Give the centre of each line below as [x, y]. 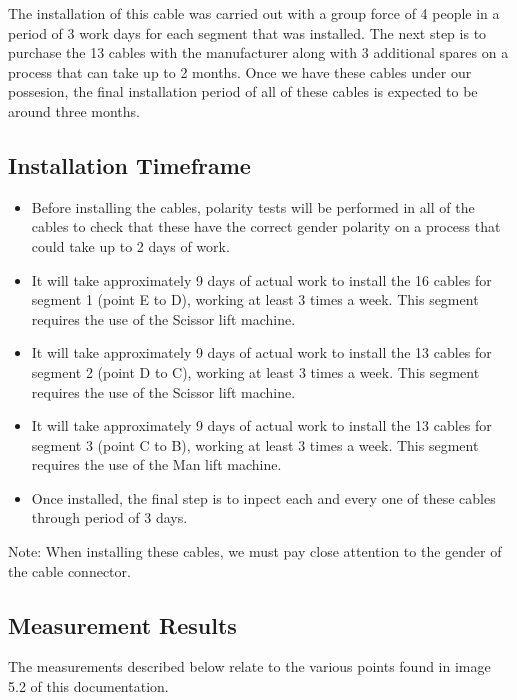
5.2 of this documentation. [88, 686]
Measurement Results [122, 624]
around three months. [74, 110]
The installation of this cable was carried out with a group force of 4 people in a [254, 13]
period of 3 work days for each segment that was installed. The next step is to [247, 32]
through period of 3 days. [109, 517]
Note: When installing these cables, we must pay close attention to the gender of [255, 551]
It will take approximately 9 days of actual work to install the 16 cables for [261, 279]
